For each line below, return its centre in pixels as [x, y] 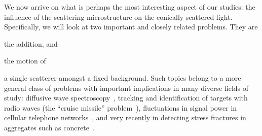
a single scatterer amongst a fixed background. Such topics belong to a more [123, 77]
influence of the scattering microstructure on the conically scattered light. [118, 16]
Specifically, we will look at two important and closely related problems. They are [131, 27]
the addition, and [31, 43]
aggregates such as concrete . [49, 127]
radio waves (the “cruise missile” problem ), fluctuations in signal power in [121, 107]
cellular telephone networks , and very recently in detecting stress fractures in [125, 117]
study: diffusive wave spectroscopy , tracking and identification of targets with [126, 98]
